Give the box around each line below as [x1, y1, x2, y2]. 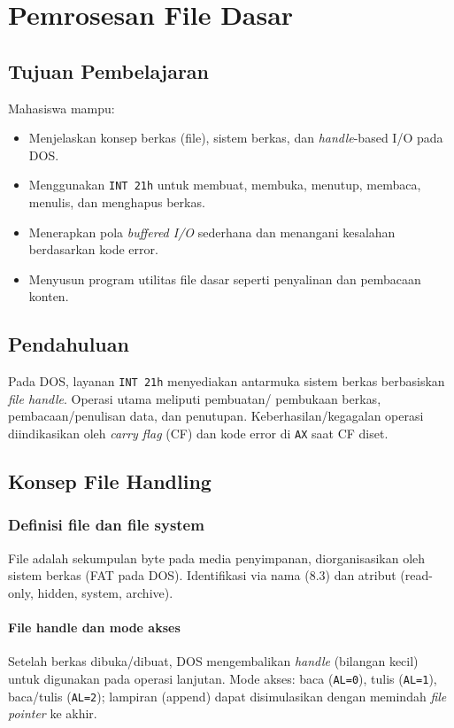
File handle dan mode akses [8, 618, 181, 637]
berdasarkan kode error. [28, 240, 158, 259]
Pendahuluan [8, 330, 129, 358]
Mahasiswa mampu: [8, 98, 115, 117]
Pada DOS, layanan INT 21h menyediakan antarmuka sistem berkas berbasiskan [8, 372, 445, 391]
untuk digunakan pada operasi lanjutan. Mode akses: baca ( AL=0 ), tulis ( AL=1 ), [8, 669, 437, 687]
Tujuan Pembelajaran [8, 57, 210, 84]
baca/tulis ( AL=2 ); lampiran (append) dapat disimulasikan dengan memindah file [8, 686, 447, 705]
